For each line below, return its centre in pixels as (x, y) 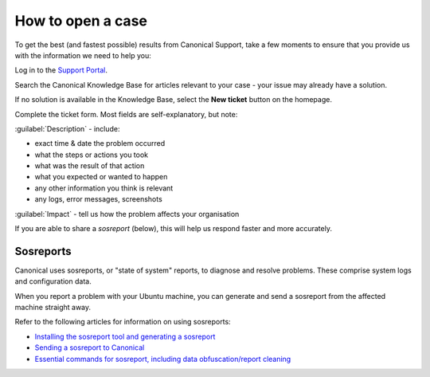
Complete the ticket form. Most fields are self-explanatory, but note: (126, 114)
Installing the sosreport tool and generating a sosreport (125, 336)
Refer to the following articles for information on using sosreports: (123, 322)
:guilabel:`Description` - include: (67, 128)
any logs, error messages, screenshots (98, 199)
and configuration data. (53, 281)
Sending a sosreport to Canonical (90, 348)
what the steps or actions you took (92, 155)
